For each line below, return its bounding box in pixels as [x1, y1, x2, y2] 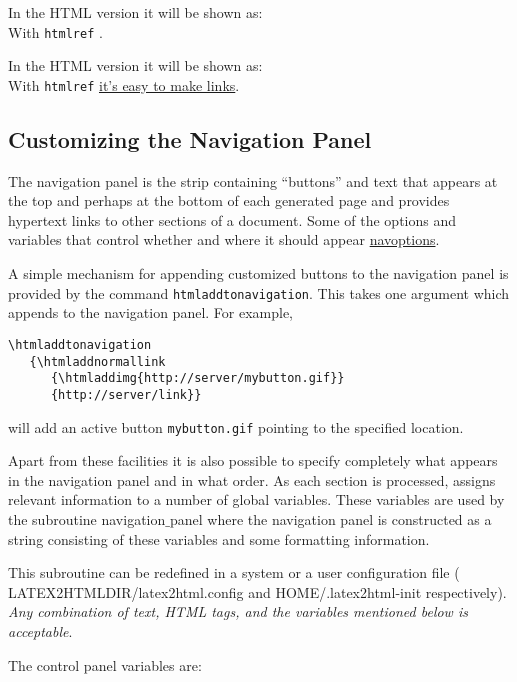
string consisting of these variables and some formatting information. [8, 528, 430, 549]
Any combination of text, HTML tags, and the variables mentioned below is [8, 601, 468, 622]
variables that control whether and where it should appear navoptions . [8, 229, 440, 250]
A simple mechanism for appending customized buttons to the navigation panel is [8, 263, 509, 284]
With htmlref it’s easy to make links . [8, 74, 240, 95]
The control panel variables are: [8, 654, 202, 675]
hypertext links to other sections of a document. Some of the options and [8, 209, 456, 230]
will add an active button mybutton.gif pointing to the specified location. [8, 416, 464, 437]
